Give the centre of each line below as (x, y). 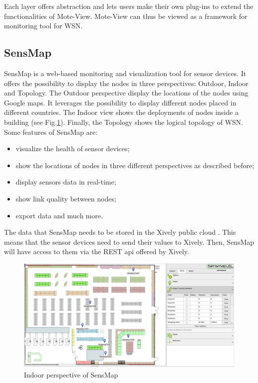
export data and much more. (59, 215)
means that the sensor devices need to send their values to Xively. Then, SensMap (129, 241)
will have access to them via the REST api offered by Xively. (97, 251)
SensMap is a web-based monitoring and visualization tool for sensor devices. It (125, 73)
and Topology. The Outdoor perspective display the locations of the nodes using (126, 93)
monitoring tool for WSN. (43, 26)
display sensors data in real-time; (66, 182)
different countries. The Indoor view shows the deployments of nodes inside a (121, 112)
